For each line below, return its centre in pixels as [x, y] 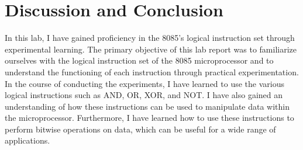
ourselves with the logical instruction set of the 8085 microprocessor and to [139, 60]
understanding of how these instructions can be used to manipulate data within [147, 106]
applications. [27, 140]
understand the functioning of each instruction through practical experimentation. [152, 71]
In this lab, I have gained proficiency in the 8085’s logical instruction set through [150, 38]
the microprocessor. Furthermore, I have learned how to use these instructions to [149, 118]
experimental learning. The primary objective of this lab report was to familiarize [151, 49]
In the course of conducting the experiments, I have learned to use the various [144, 83]
